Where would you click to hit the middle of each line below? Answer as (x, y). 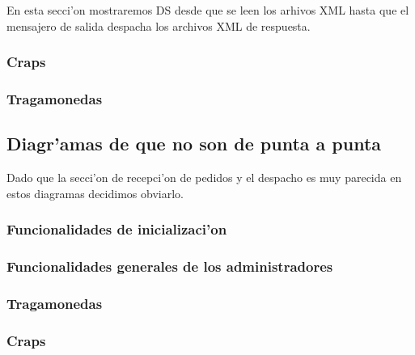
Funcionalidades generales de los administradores (170, 266)
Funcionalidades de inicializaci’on (117, 229)
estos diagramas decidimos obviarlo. (95, 193)
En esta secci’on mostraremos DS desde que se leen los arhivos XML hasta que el (208, 10)
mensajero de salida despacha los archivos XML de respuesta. (159, 25)
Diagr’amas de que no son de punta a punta (194, 144)
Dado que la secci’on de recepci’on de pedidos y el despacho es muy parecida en (204, 177)
